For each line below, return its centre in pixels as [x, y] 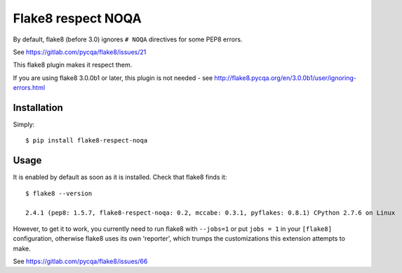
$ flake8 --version [59, 193]
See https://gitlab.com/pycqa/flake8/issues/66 [80, 261]
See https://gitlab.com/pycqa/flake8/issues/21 [80, 52]
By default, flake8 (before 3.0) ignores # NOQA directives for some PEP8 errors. [128, 39]
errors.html [29, 88]
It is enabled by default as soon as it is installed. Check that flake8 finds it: [120, 177]
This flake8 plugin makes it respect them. [73, 65]
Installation [38, 108]
